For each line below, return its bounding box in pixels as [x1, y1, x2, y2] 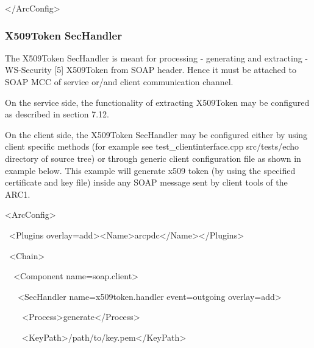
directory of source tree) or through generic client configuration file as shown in [5, 151, 301, 164]
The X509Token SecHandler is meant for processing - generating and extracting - [5, 51, 309, 64]
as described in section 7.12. [5, 108, 109, 120]
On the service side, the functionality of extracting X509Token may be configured [5, 96, 310, 108]
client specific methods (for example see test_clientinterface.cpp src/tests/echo [5, 140, 299, 153]
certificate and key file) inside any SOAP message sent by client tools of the [5, 176, 288, 189]
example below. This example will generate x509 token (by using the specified [5, 164, 296, 176]
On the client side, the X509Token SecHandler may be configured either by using [5, 128, 308, 141]
